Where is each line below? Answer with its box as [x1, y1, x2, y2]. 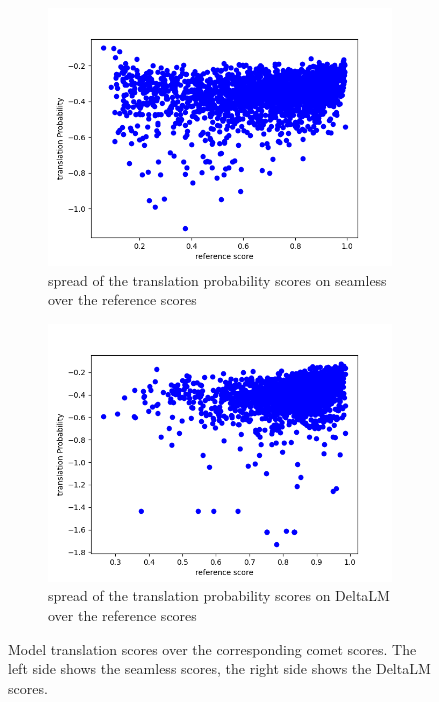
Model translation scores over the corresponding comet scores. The [8, 638, 417, 659]
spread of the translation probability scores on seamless [48, 269, 387, 290]
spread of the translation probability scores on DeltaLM [48, 585, 390, 606]
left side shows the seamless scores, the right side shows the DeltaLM [8, 658, 431, 679]
